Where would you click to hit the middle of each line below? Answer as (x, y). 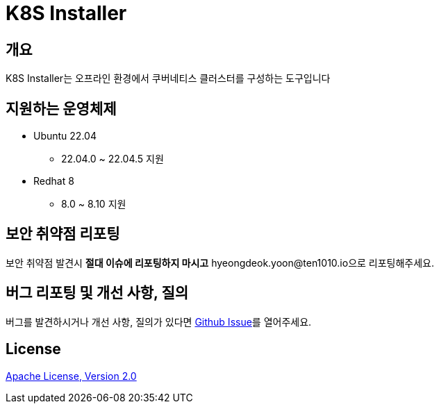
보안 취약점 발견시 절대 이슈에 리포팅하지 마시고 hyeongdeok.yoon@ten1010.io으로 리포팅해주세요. (220, 262)
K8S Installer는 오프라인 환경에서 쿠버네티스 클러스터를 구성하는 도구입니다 (168, 78)
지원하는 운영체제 (61, 108)
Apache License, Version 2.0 (71, 376)
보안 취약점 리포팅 (63, 234)
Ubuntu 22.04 (65, 136)
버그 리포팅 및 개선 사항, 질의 (97, 293)
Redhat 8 (54, 181)
